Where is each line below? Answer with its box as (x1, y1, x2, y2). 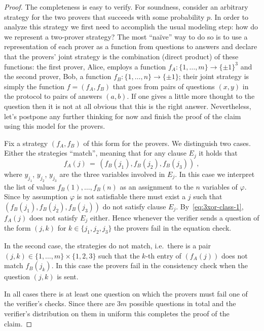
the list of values (4, 181, 55, 192)
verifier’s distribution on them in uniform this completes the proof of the (4, 308, 230, 318)
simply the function (4, 81, 65, 91)
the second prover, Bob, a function (4, 71, 111, 82)
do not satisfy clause (102, 201, 166, 211)
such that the (98, 250, 140, 261)
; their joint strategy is (178, 71, 249, 82)
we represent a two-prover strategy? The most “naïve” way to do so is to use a (4, 31, 248, 42)
